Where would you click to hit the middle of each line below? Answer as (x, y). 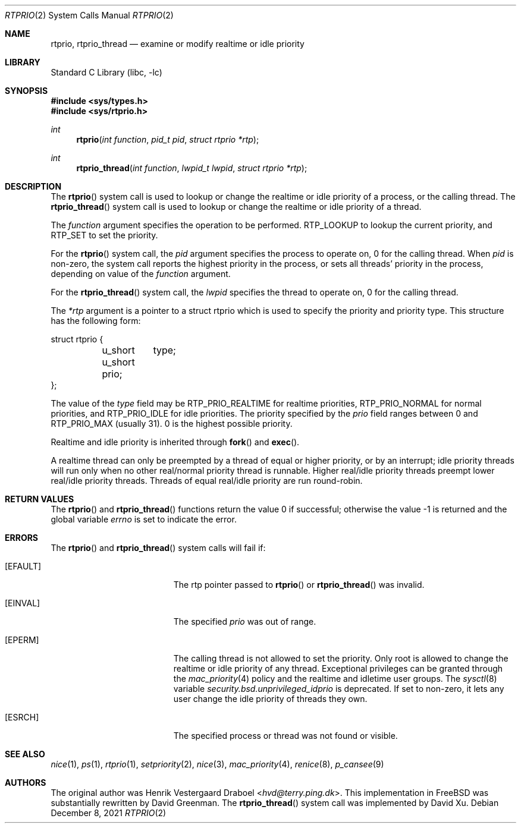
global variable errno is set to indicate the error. (144, 519)
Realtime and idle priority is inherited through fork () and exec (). (175, 442)
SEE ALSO (25, 754)
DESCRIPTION (33, 186)
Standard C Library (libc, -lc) (106, 72)
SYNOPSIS (26, 91)
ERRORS (22, 538)
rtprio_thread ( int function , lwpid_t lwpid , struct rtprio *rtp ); (192, 168)
